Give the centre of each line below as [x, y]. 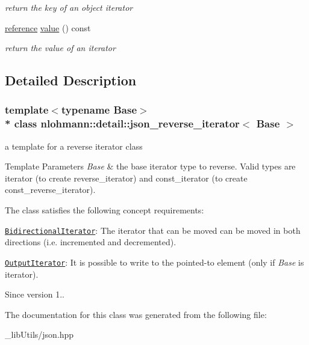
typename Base [99, 110]
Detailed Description [71, 80]
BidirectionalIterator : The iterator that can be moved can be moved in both [153, 230]
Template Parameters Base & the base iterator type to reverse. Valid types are [150, 166]
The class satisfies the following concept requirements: [105, 210]
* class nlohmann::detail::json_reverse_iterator [122, 124]
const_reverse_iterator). [50, 190]
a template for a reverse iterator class [74, 146]
